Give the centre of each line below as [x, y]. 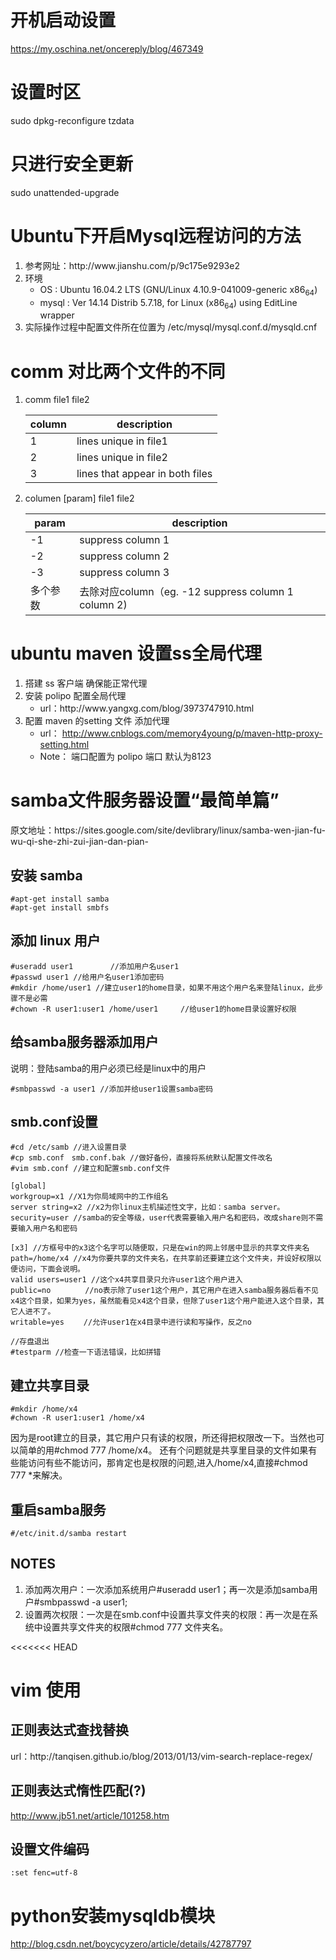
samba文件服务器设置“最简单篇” [145, 800]
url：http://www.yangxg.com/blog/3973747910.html [147, 708]
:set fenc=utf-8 [44, 1873]
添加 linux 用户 [55, 941]
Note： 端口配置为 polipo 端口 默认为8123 [125, 757]
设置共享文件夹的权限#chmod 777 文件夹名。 [135, 1627]
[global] [28, 1186]
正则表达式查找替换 [69, 1730]
